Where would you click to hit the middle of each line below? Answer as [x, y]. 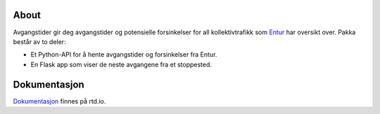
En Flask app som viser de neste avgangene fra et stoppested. [121, 64]
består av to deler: [39, 41]
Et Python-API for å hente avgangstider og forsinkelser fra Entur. [124, 55]
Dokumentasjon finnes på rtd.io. [59, 101]
